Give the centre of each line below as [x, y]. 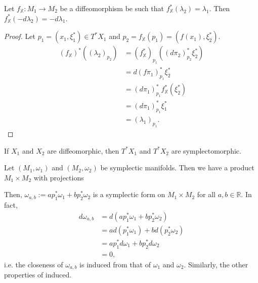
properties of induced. [38, 275]
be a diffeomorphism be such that [112, 8]
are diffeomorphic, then [83, 150]
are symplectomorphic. [206, 150]
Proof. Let [20, 36]
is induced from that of [115, 264]
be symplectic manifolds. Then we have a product [177, 168]
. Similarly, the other [216, 264]
